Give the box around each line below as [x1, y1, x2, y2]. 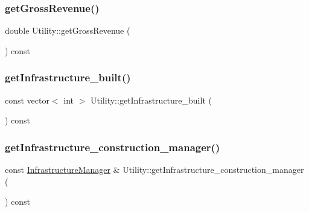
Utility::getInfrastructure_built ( [91, 93, 212, 106]
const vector [5, 93, 49, 106]
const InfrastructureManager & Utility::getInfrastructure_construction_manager [5, 163, 304, 176]
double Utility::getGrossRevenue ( [5, 24, 130, 37]
